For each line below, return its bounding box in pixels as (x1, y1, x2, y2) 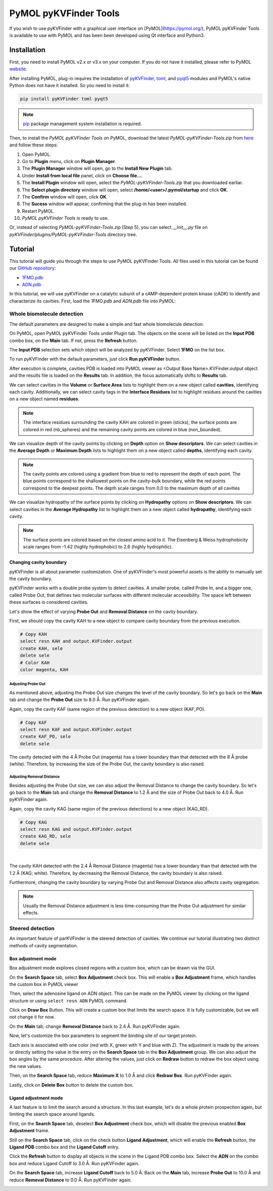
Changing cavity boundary (9, 559, 67, 565)
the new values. (9, 1063, 42, 1069)
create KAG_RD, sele (20, 833, 71, 839)
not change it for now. (9, 1014, 55, 1020)
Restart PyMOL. (22, 208, 55, 214)
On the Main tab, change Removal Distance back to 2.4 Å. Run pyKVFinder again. (9, 1023, 180, 1029)
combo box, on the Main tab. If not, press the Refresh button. (9, 337, 138, 343)
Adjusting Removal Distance (9, 774, 60, 779)
